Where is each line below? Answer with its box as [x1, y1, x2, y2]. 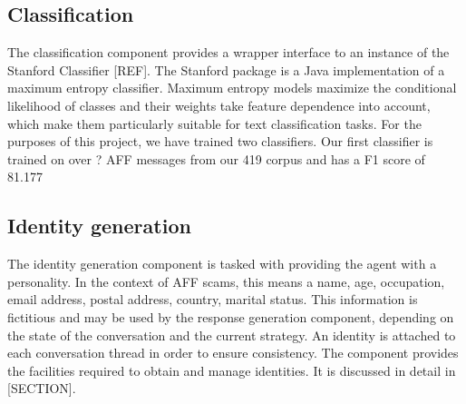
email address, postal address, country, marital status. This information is [7, 290, 418, 309]
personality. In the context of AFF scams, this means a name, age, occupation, [7, 271, 445, 291]
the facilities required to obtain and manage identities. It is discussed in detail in [7, 360, 456, 379]
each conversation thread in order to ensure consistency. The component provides [7, 343, 459, 362]
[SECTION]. [7, 379, 76, 398]
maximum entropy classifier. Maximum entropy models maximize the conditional [7, 78, 457, 97]
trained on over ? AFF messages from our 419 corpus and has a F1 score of [7, 149, 425, 168]
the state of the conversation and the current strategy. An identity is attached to [7, 325, 456, 344]
